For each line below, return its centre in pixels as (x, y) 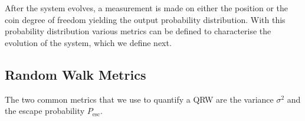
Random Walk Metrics (76, 74)
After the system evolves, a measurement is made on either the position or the (147, 8)
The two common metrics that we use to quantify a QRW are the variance (139, 99)
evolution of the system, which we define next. (88, 42)
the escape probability (45, 111)
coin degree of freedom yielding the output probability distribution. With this (145, 19)
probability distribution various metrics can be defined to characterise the (138, 31)
